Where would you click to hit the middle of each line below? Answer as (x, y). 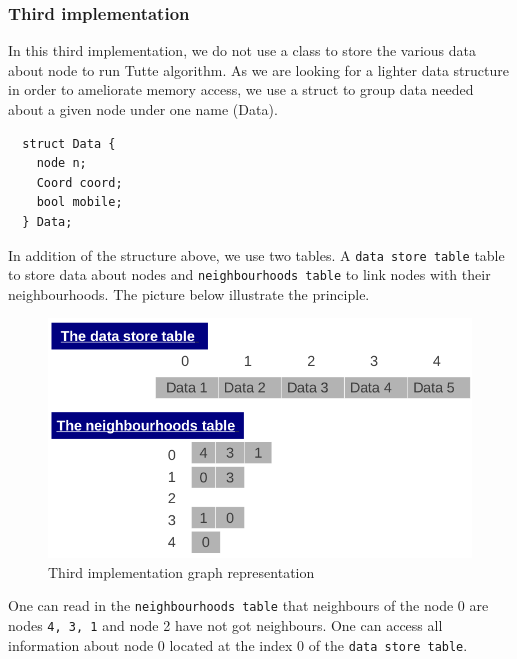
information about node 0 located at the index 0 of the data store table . (238, 644)
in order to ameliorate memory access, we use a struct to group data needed (241, 89)
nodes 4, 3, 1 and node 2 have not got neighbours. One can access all (225, 624)
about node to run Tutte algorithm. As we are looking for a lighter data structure (258, 69)
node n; (61, 163)
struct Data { (69, 143)
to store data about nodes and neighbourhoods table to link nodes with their (249, 274)
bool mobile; (79, 202)
